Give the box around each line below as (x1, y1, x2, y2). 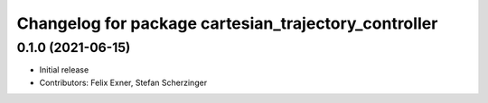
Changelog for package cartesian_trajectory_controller (16, 13, 438, 33)
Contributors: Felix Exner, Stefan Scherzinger (39, 77, 208, 88)
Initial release (39, 64, 89, 75)
